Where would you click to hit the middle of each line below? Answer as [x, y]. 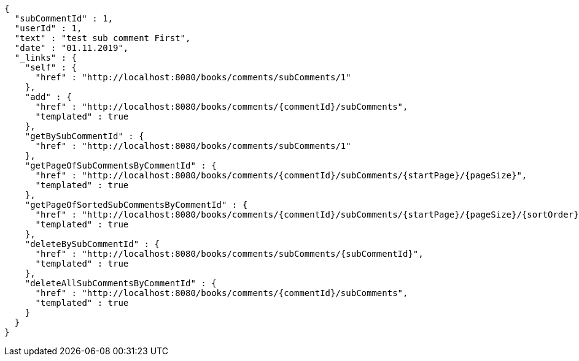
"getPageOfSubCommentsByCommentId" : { [121, 165]
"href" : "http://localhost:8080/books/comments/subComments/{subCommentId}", [229, 254]
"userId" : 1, [48, 28]
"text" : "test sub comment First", [103, 38]
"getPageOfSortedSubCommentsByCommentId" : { [136, 205]
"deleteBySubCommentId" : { [92, 244]
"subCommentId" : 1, [64, 18]
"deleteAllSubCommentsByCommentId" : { [121, 283]
